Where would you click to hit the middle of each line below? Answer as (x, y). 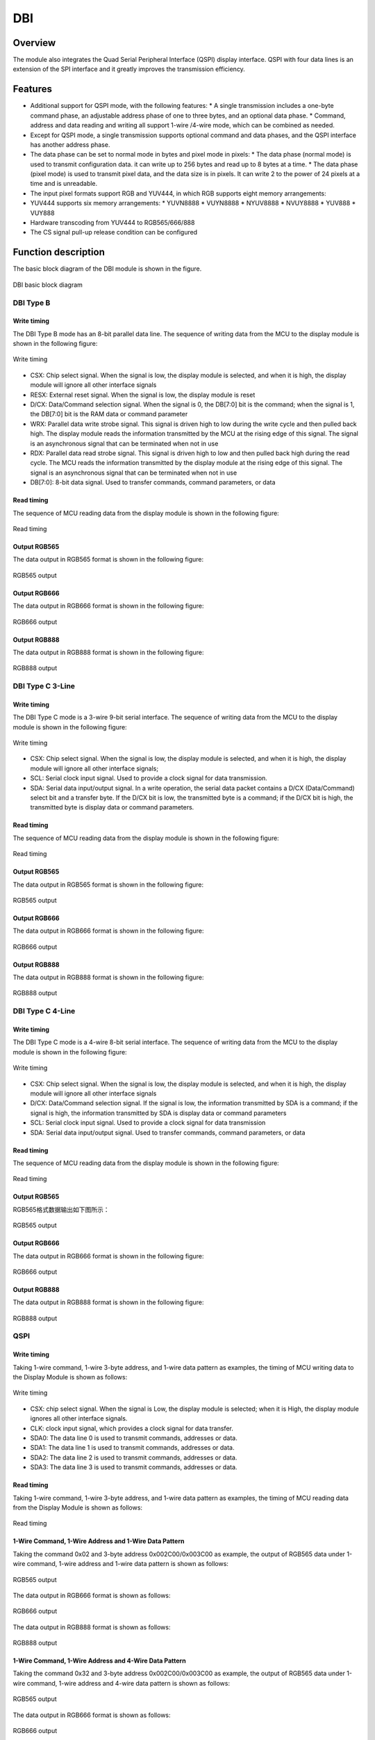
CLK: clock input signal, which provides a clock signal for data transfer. (132, 1428)
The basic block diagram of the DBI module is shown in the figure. (107, 269)
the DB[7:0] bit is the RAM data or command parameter (109, 414)
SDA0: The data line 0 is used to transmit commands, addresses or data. (134, 1438)
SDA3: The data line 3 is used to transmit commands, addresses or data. (134, 1467)
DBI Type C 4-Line (44, 1011)
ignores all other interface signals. (79, 1418)
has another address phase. (70, 144)
